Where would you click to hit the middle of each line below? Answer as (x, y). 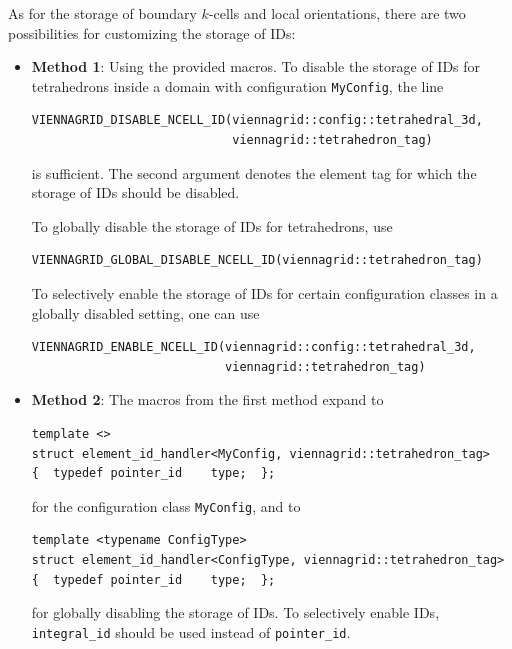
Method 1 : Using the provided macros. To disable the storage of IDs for (256, 66)
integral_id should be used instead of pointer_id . (191, 631)
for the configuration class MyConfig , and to (166, 505)
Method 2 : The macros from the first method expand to (207, 399)
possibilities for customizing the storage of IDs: (152, 32)
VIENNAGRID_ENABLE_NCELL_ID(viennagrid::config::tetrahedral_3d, (253, 347)
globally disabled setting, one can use (145, 312)
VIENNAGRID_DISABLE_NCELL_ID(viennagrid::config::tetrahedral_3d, (257, 120)
